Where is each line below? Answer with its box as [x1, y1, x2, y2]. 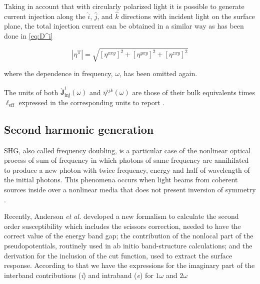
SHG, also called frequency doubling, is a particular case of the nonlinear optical [4, 145, 251, 155]
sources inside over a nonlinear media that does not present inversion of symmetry [4, 184, 256, 195]
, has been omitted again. [119, 68, 197, 79]
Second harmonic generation [4, 121, 154, 137]
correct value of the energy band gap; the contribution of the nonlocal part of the [4, 230, 253, 241]
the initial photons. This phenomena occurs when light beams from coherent [4, 174, 238, 185]
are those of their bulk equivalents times [132, 87, 255, 97]
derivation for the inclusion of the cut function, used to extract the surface [4, 250, 232, 260]
